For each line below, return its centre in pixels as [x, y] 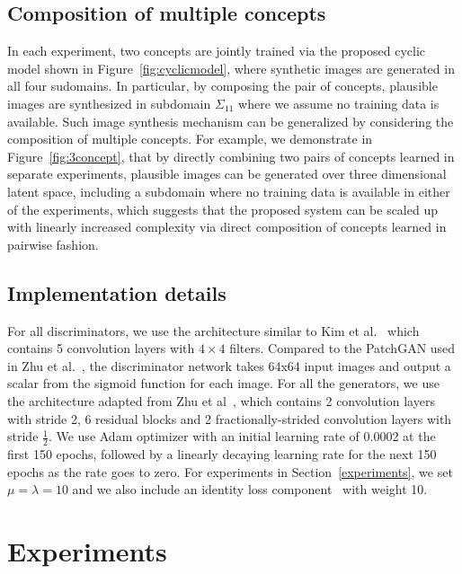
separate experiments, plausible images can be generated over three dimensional [227, 174]
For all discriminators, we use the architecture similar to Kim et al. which [213, 330]
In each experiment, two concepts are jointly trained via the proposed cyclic [217, 51]
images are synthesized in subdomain [109, 103]
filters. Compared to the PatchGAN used [342, 348]
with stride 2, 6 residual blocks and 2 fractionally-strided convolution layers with [230, 418]
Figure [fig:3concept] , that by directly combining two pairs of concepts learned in [231, 156]
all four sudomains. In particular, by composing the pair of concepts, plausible [222, 86]
